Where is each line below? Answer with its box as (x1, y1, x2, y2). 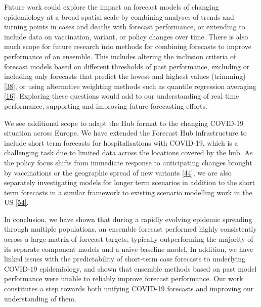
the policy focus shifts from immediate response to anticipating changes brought (4, 157, 252, 167)
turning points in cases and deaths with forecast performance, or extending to (4, 21, 245, 32)
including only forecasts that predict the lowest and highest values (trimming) (4, 71, 246, 81)
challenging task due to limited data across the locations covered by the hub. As (4, 147, 253, 158)
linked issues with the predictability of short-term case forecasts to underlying (4, 253, 246, 264)
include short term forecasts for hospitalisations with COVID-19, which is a (4, 137, 238, 148)
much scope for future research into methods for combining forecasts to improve (4, 41, 252, 52)
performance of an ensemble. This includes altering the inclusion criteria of (4, 51, 236, 61)
